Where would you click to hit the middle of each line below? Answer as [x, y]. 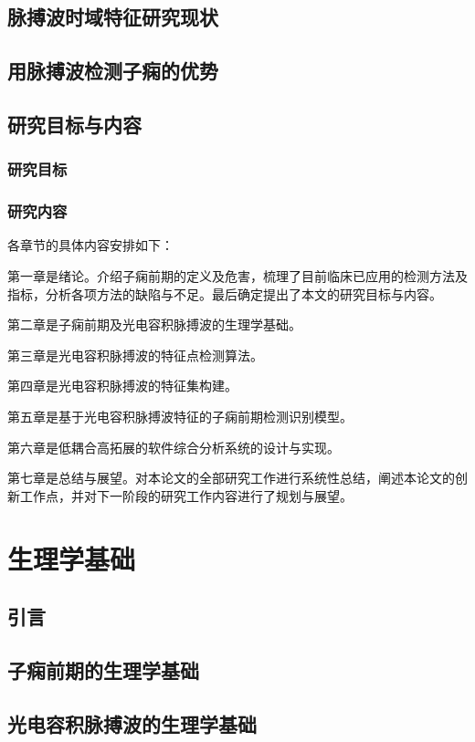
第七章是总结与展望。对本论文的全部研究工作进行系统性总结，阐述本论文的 [231, 478]
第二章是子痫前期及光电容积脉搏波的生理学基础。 [154, 324]
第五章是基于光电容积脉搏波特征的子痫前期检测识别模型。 [180, 416]
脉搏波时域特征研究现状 [113, 17]
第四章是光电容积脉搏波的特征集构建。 [122, 386]
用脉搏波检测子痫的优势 [113, 71]
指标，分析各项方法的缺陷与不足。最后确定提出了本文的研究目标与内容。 [225, 293]
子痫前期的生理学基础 [103, 669]
